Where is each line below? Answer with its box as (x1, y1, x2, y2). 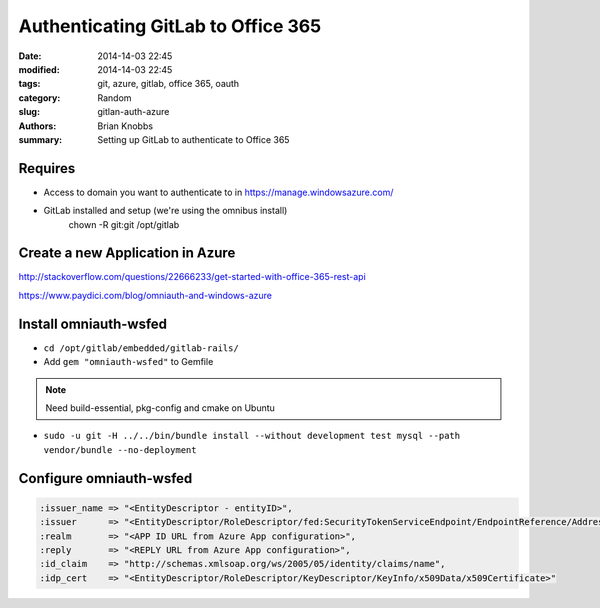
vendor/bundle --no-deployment (43, 444, 197, 455)
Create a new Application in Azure (18, 245, 236, 262)
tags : (18, 78, 41, 90)
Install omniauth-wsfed (18, 315, 168, 332)
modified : (18, 63, 60, 75)
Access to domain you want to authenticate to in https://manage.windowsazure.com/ (43, 186, 394, 198)
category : (18, 91, 61, 104)
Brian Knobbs (97, 120, 154, 132)
